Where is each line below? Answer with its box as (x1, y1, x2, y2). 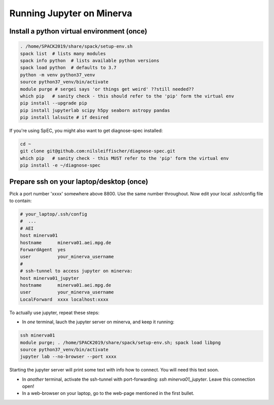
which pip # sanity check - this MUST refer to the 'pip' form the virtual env (20, 155, 229, 161)
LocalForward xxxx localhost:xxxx (20, 296, 109, 302)
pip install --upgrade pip (20, 100, 87, 106)
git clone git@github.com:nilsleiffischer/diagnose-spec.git (20, 148, 176, 154)
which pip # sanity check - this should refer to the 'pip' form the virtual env (20, 93, 234, 99)
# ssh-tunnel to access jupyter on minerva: (20, 268, 133, 274)
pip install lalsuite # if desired (20, 115, 109, 120)
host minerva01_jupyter (20, 275, 80, 281)
